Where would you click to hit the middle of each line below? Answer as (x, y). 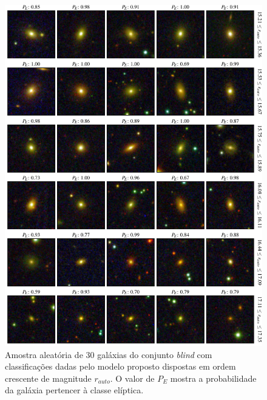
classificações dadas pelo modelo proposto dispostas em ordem (120, 366)
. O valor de (132, 378)
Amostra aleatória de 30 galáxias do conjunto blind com (109, 354)
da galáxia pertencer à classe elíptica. (74, 390)
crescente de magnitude (48, 378)
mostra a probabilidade (213, 378)
